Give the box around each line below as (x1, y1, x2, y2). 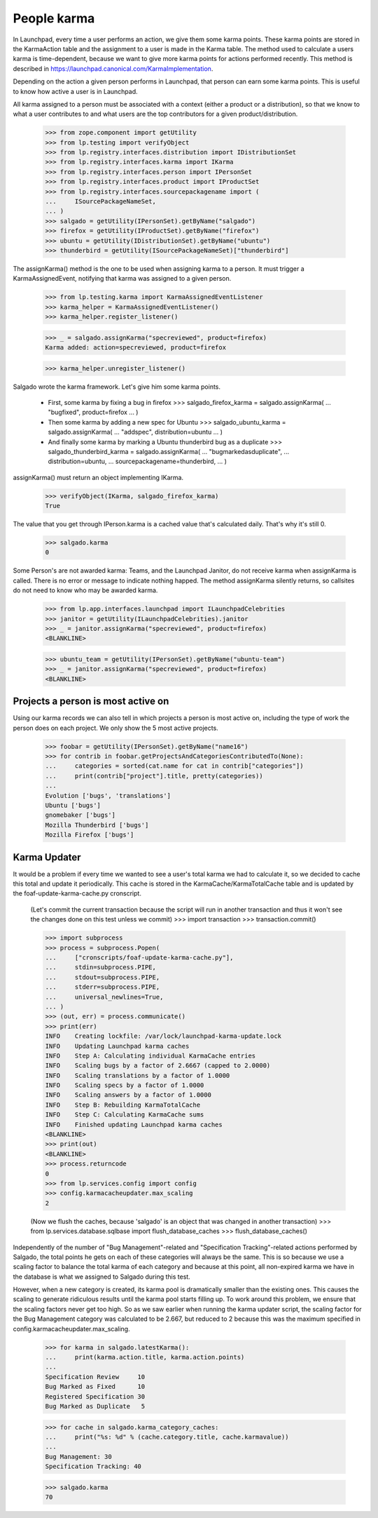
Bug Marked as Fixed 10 (45, 1383, 146, 1391)
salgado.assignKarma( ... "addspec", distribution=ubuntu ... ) (48, 428, 223, 437)
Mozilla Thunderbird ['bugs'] (45, 821, 149, 829)
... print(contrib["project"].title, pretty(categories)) (45, 772, 263, 780)
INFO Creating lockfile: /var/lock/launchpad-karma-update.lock (45, 1032, 282, 1040)
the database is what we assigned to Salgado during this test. (13, 1272, 190, 1281)
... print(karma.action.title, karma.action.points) (45, 1353, 245, 1361)
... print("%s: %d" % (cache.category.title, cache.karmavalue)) (45, 1432, 289, 1441)
